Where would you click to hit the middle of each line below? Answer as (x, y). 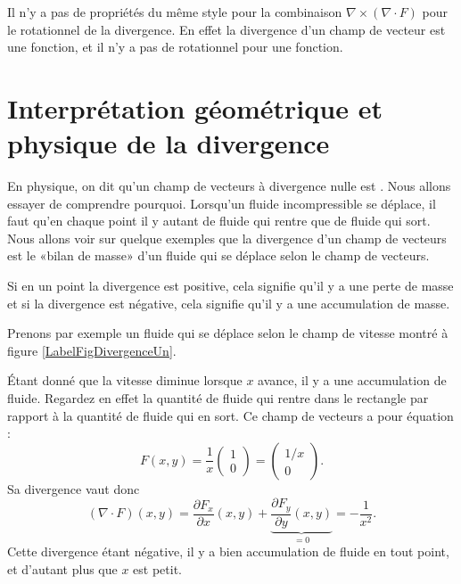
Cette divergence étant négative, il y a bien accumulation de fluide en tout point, (228, 551)
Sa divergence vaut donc (74, 488)
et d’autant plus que (62, 568)
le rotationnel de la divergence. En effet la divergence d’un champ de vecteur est (226, 29)
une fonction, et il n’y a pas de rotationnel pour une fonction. (175, 47)
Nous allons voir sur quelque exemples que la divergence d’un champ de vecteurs (227, 238)
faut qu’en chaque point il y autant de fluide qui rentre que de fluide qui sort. (219, 221)
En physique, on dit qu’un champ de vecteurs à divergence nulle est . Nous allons (229, 186)
